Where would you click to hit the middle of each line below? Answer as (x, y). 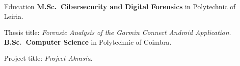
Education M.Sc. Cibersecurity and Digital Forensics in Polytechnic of (120, 6)
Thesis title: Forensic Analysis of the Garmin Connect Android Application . (118, 32)
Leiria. (14, 16)
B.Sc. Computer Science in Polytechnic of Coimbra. (88, 41)
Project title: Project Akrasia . (48, 58)
